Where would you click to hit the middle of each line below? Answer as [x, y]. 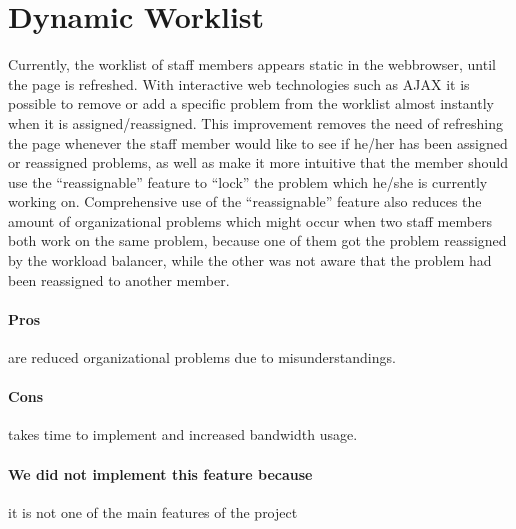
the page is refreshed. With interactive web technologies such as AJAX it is [239, 83]
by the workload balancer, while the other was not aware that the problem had [250, 260]
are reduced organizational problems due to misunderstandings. [202, 357]
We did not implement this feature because [160, 473]
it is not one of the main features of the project [153, 511]
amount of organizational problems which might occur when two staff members [250, 220]
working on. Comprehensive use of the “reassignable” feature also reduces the [245, 201]
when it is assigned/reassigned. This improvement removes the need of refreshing [256, 122]
